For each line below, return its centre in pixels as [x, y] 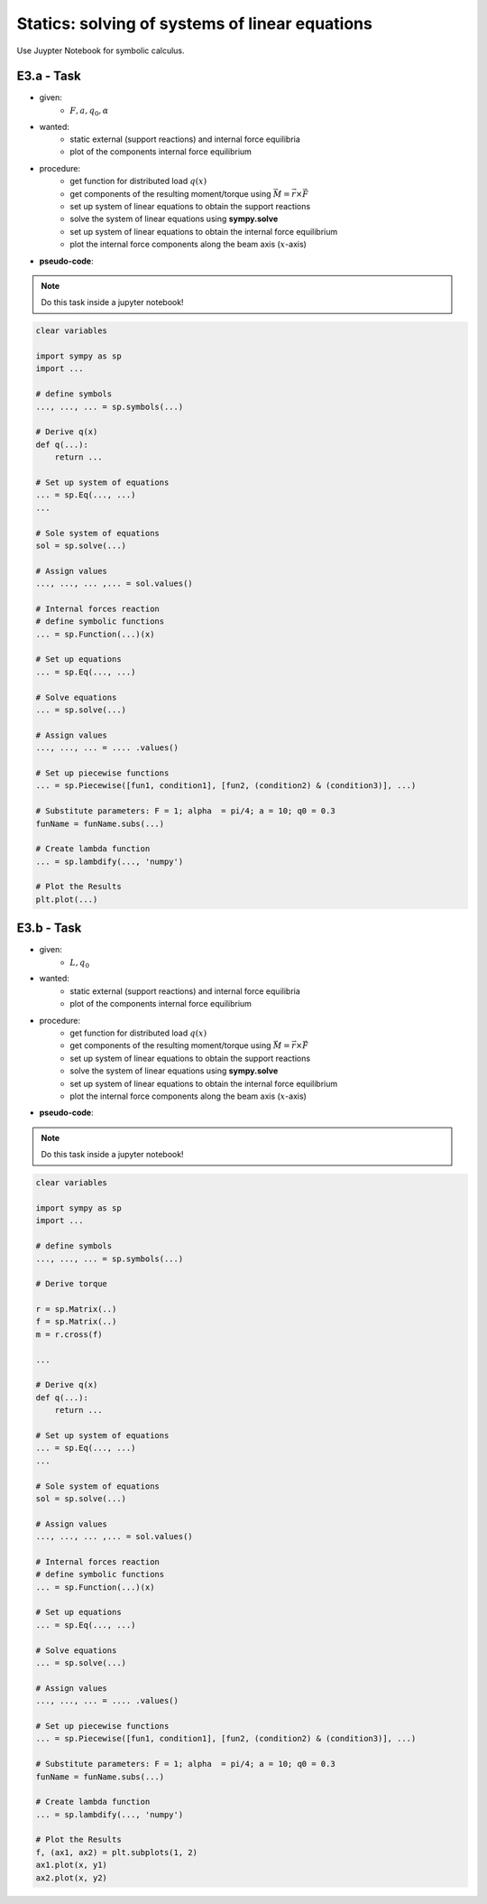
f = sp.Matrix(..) [76, 1322]
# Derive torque [72, 1284]
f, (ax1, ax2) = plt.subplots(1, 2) [117, 1852]
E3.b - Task [49, 929]
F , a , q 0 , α [89, 111]
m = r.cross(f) [69, 1334]
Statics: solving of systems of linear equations [195, 23]
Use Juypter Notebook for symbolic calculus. [101, 51]
